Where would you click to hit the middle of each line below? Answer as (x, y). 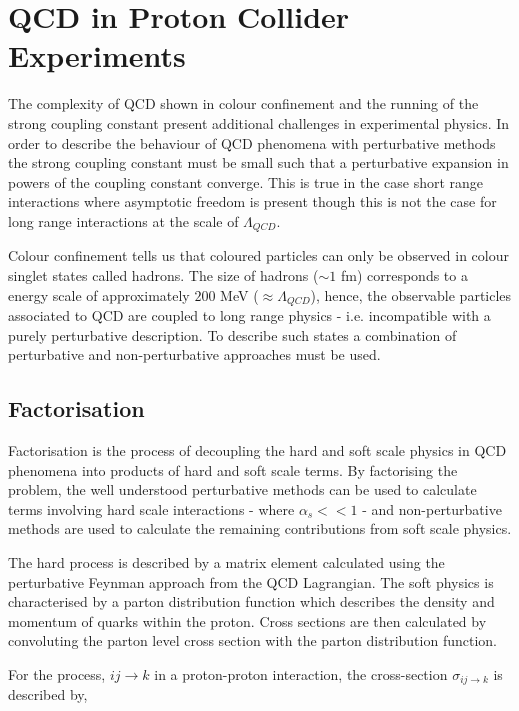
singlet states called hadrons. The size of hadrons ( (163, 274)
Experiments (97, 55)
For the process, (57, 673)
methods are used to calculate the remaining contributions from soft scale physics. (260, 528)
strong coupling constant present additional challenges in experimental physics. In (259, 122)
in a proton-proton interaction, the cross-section (301, 673)
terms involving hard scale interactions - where (151, 508)
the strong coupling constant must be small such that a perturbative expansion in (258, 162)
